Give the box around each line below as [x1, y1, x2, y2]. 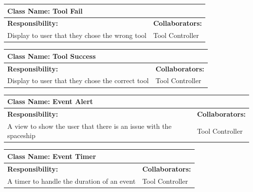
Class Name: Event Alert [7, 96, 93, 106]
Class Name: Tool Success [7, 51, 96, 61]
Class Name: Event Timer [7, 151, 96, 161]
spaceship [7, 130, 36, 140]
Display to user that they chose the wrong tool [7, 30, 146, 40]
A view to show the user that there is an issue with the [7, 121, 172, 131]
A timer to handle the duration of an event [7, 175, 136, 186]
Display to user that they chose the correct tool [7, 75, 149, 86]
